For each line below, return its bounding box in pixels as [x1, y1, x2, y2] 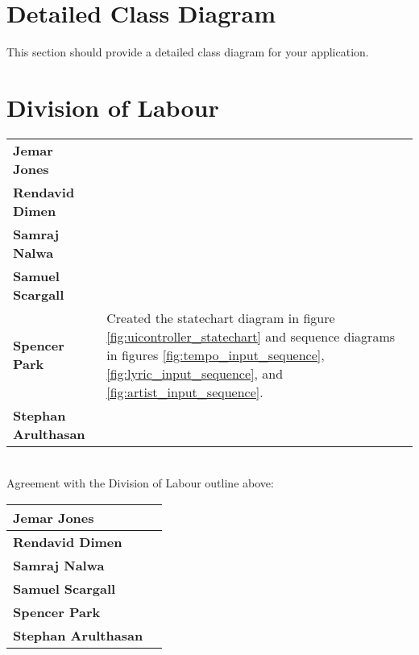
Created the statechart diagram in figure [106, 308, 335, 327]
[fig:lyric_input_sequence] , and [106, 363, 284, 383]
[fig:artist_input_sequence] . [106, 382, 263, 401]
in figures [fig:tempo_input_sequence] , [106, 345, 325, 364]
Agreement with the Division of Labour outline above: [6, 475, 274, 491]
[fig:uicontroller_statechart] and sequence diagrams [106, 326, 396, 346]
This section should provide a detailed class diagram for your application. [6, 44, 369, 60]
